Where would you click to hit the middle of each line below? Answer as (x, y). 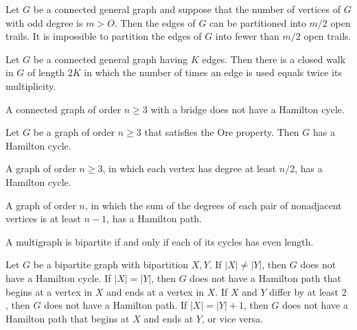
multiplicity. (31, 85)
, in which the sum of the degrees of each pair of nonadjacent (213, 205)
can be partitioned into (258, 22)
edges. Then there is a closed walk (274, 59)
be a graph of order (74, 132)
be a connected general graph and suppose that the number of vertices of (187, 9)
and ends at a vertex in (156, 291)
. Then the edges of (155, 22)
